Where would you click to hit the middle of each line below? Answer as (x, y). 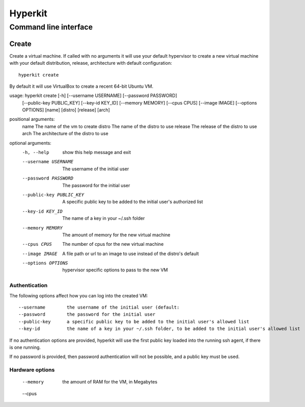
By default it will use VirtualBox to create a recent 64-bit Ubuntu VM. (81, 86)
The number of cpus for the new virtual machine (113, 244)
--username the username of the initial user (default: (99, 308)
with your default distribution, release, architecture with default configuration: (91, 63)
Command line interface (51, 27)
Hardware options (32, 370)
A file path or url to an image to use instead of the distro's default (131, 253)
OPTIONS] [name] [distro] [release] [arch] (66, 110)
